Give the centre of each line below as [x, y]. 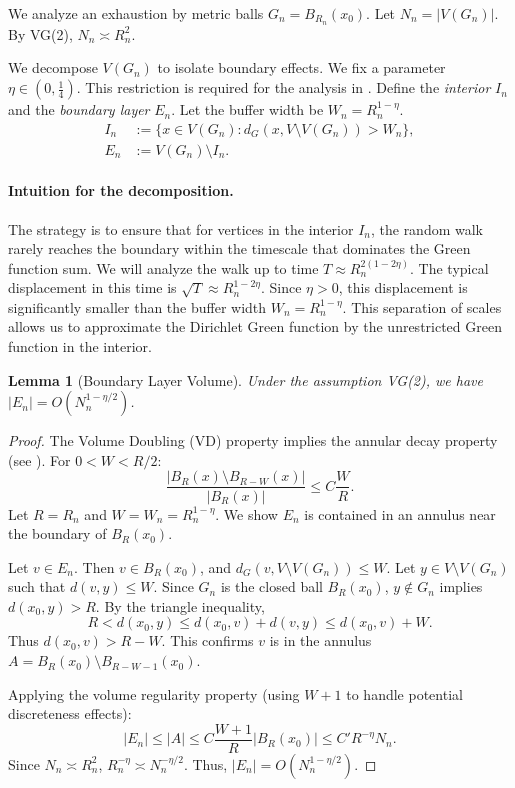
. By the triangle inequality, [180, 605]
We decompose [53, 67]
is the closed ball [271, 586]
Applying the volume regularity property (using [154, 693]
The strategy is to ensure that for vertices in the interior [181, 228]
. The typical [449, 267]
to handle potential [404, 693]
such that [37, 586]
